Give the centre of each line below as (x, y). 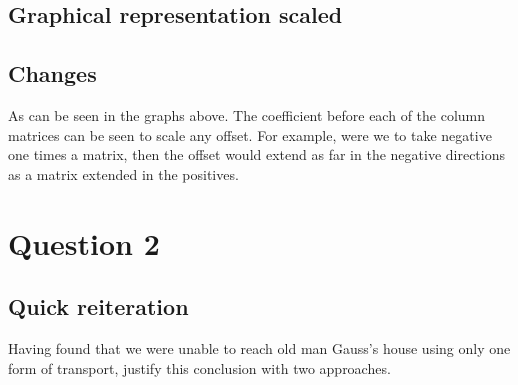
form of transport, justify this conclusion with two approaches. (199, 367)
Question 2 (84, 242)
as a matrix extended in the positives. (123, 173)
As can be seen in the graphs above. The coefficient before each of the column (247, 114)
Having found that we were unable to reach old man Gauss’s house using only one (259, 347)
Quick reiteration (98, 306)
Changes (52, 73)
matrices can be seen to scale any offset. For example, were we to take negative (250, 134)
